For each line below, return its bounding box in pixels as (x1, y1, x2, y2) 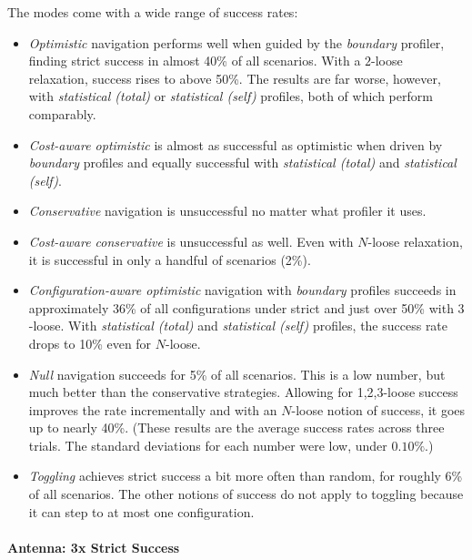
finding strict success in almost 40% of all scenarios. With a (28, 51, 361, 70)
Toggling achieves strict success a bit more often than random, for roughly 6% (28, 466, 463, 485)
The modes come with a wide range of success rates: (7, 3, 298, 21)
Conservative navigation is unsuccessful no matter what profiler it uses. (28, 201, 427, 220)
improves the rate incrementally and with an (28, 400, 277, 419)
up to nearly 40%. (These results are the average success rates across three (28, 418, 445, 437)
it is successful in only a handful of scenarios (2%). (28, 249, 311, 269)
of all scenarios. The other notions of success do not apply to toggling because (28, 484, 464, 504)
